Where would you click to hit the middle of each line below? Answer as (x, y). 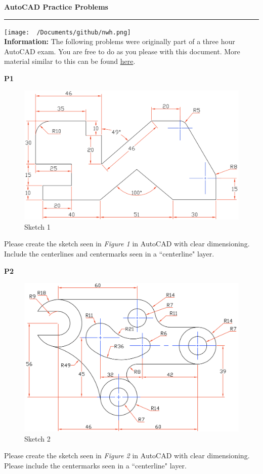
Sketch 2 (37, 438)
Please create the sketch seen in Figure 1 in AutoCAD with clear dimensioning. (127, 244)
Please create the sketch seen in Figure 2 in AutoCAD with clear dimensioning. (127, 455)
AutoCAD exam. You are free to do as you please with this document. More (122, 51)
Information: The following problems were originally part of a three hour (120, 41)
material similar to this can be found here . (70, 61)
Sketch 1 (37, 226)
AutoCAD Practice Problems (56, 7)
